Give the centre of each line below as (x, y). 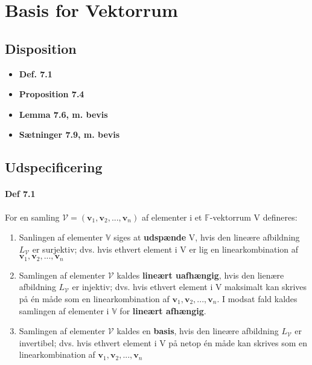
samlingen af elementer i (64, 310)
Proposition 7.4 (52, 94)
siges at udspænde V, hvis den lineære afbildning (207, 237)
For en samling (32, 217)
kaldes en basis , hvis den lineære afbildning (198, 331)
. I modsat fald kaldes (257, 298)
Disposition (41, 48)
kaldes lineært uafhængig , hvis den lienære (200, 275)
